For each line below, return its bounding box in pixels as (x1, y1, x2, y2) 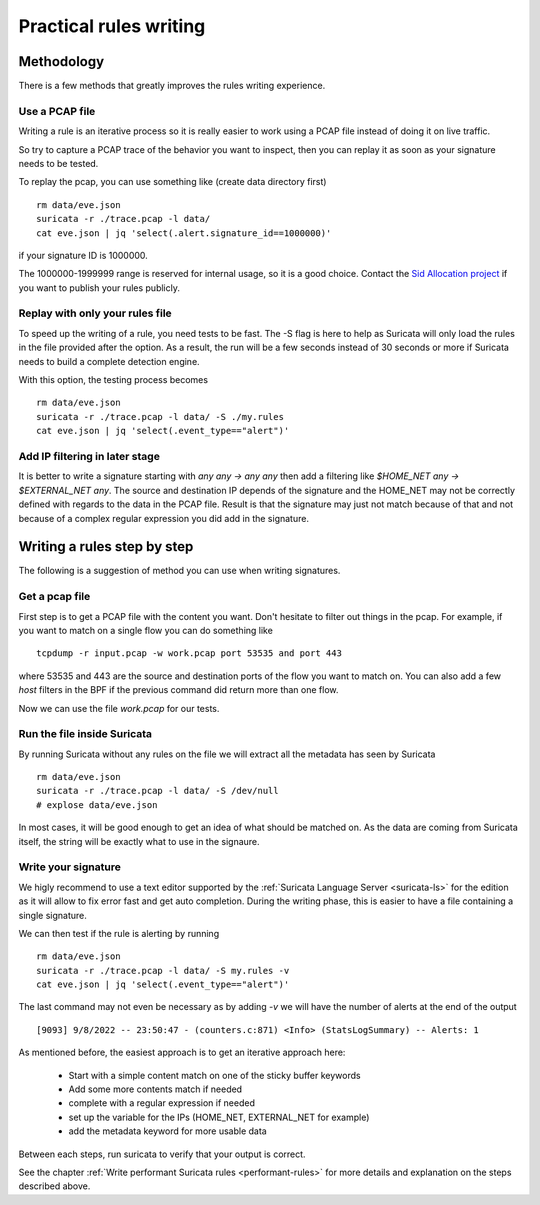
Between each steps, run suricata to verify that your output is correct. (18, 1148, 306, 1160)
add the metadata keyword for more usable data (68, 1125, 267, 1137)
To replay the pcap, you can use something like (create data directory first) (18, 176, 327, 188)
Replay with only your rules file (18, 306, 172, 320)
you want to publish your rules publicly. (18, 281, 180, 294)
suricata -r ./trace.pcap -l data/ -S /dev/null (36, 785, 279, 797)
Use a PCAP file (18, 104, 96, 118)
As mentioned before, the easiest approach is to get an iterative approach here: (18, 1046, 346, 1059)
